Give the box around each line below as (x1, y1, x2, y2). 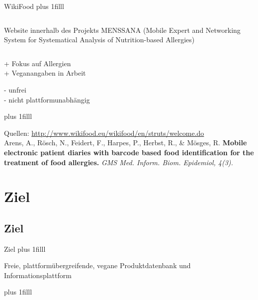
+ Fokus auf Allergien (4, 58, 71, 68)
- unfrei (4, 84, 26, 95)
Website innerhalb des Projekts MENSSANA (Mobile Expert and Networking (4, 24, 241, 35)
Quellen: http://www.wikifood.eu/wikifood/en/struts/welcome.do (4, 127, 204, 138)
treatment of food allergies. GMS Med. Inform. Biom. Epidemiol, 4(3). (4, 157, 233, 167)
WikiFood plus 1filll (4, 1, 64, 11)
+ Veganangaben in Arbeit (4, 68, 86, 78)
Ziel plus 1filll (4, 243, 46, 254)
